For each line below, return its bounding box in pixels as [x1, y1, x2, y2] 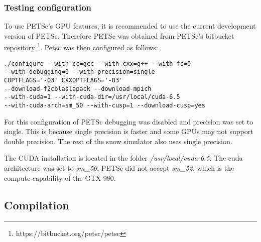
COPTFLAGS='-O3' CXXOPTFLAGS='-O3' [4, 76, 123, 84]
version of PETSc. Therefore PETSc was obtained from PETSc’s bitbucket [4, 30, 234, 41]
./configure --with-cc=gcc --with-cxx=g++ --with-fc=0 [4, 60, 191, 67]
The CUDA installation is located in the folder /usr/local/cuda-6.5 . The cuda [4, 153, 243, 163]
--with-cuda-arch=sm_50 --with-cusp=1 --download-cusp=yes [4, 101, 205, 109]
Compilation [4, 197, 69, 212]
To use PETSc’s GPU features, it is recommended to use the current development [4, 21, 256, 31]
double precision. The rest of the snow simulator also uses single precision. [4, 136, 232, 146]
